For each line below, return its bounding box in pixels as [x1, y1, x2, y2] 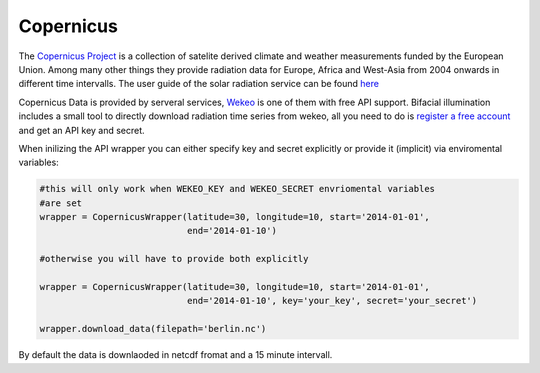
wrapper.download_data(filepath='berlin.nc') [39, 323, 267, 335]
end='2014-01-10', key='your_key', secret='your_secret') [186, 295, 478, 307]
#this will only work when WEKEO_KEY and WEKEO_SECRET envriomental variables [39, 183, 435, 195]
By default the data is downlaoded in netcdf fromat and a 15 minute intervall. [18, 349, 333, 361]
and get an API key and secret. [18, 124, 145, 136]
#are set [39, 197, 83, 209]
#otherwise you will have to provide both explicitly [39, 253, 309, 265]
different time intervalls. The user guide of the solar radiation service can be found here [18, 78, 380, 90]
